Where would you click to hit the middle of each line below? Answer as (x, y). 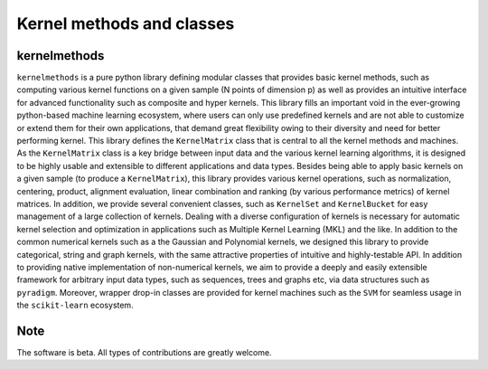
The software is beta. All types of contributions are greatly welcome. (144, 352)
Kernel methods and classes (126, 24)
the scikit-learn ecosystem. (75, 305)
